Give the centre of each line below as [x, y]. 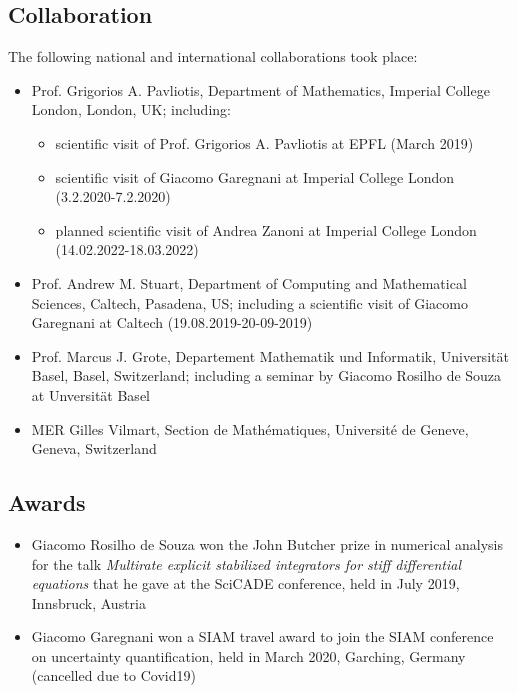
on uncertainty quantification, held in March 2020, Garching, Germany [248, 655]
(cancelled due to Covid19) [113, 675]
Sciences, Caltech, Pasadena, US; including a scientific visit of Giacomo [249, 302]
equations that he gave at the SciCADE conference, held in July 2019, [245, 583]
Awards [47, 502]
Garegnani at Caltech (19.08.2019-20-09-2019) [172, 322]
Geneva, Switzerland [94, 448]
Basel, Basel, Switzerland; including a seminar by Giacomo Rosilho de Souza [266, 375]
